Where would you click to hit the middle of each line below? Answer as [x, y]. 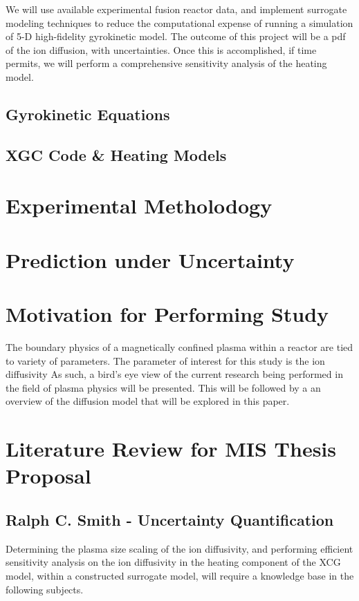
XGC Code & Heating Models [116, 154]
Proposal [48, 476]
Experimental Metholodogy [139, 206]
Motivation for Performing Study [167, 314]
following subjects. [45, 589]
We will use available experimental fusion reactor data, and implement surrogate [176, 9]
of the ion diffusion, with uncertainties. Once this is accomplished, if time [161, 49]
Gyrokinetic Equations [88, 114]
